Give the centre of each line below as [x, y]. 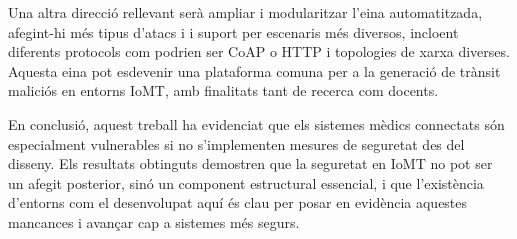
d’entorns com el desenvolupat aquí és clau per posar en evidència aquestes [238, 202]
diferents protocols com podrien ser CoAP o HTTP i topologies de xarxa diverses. [259, 51]
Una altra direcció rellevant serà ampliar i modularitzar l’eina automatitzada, [245, 12]
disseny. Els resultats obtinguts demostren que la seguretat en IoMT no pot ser [250, 163]
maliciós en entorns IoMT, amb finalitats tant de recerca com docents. [223, 90]
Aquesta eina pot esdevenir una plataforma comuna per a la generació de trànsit [254, 70]
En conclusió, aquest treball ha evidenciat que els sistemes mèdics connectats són [256, 123]
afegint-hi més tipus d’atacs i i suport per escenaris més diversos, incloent [233, 31]
